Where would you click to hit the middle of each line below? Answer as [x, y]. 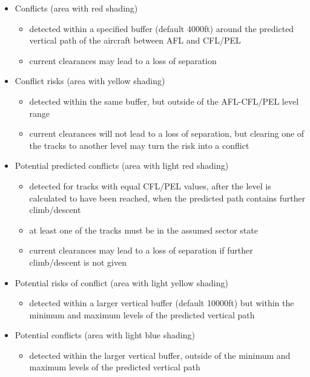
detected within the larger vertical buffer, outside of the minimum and [160, 355]
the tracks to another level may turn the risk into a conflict [139, 145]
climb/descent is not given [78, 262]
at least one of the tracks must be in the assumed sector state [143, 230]
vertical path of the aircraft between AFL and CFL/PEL [135, 40]
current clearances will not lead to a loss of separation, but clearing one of [167, 133]
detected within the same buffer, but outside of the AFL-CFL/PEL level [164, 101]
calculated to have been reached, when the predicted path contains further [167, 198]
